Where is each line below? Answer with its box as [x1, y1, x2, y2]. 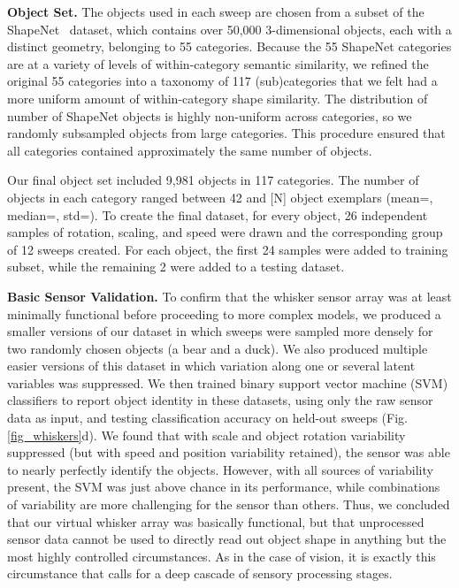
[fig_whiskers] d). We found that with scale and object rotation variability [7, 425, 406, 444]
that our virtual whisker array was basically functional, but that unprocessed [7, 512, 425, 531]
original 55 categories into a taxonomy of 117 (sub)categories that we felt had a [7, 72, 438, 90]
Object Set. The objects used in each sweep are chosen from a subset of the [7, 3, 425, 20]
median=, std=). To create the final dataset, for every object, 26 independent [7, 205, 428, 224]
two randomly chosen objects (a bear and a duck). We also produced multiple [7, 339, 428, 357]
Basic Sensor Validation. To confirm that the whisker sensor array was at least [7, 286, 452, 305]
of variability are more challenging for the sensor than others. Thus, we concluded [7, 495, 450, 514]
